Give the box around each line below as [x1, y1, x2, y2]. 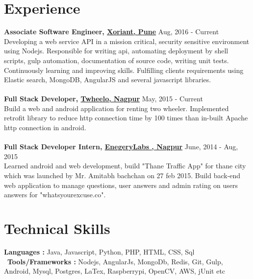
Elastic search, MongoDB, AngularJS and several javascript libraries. [4, 74, 211, 85]
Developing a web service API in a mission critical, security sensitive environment [4, 36, 250, 46]
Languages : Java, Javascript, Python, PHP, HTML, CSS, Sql [4, 246, 195, 256]
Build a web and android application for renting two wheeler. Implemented [4, 103, 229, 113]
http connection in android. [4, 122, 86, 133]
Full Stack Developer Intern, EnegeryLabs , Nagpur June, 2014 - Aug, [4, 141, 238, 152]
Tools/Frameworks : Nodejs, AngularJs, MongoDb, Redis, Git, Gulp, [7, 256, 223, 266]
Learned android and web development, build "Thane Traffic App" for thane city [4, 161, 246, 171]
